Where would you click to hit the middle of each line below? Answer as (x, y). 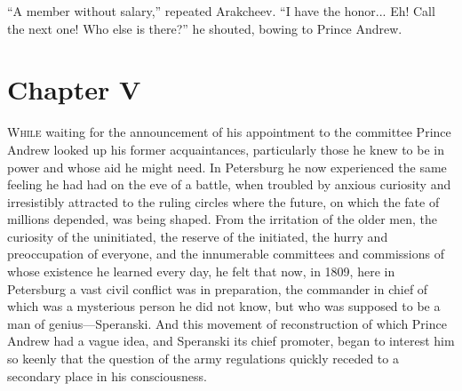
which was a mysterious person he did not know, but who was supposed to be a (224, 306)
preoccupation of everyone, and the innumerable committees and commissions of (226, 254)
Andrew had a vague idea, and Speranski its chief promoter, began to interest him (231, 341)
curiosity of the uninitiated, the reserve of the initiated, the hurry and (198, 236)
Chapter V (74, 89)
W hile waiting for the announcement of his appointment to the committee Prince (229, 132)
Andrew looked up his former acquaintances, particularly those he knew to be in (226, 149)
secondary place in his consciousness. (107, 375)
